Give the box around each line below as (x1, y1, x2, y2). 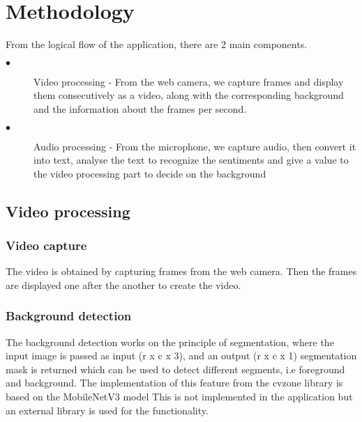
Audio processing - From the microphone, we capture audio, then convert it (33, 139, 356, 153)
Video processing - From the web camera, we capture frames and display (33, 74, 344, 88)
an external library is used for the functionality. (6, 403, 209, 417)
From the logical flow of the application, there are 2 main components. (6, 37, 308, 52)
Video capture (6, 236, 87, 253)
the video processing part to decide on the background (33, 166, 266, 180)
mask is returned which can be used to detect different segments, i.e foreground (6, 361, 345, 376)
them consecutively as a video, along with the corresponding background (33, 88, 344, 102)
